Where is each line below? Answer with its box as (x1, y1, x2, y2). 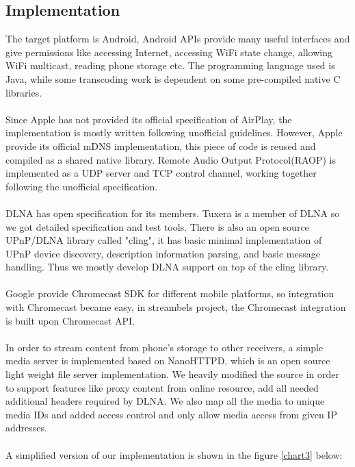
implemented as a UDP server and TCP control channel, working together (5, 166, 317, 180)
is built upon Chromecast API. (5, 313, 135, 327)
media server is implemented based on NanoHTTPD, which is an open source (5, 353, 330, 368)
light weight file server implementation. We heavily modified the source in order (5, 367, 340, 381)
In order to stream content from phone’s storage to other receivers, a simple (5, 340, 324, 354)
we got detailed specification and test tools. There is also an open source (5, 219, 309, 233)
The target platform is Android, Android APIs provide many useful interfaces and (5, 31, 350, 46)
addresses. (5, 420, 47, 435)
